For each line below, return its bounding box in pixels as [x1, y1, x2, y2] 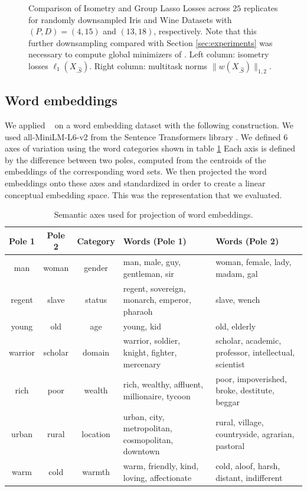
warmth [82, 465, 110, 477]
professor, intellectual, [215, 346, 295, 358]
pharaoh [123, 305, 153, 317]
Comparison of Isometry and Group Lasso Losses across [28, 2, 230, 14]
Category [77, 234, 115, 247]
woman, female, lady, [215, 256, 292, 268]
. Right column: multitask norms [89, 59, 208, 72]
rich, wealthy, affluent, [123, 378, 204, 390]
